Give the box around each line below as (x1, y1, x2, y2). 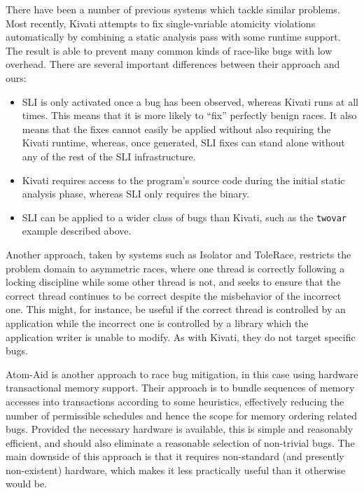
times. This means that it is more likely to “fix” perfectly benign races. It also (22, 108, 357, 123)
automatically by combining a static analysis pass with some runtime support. (6, 29, 341, 44)
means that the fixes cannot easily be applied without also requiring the (22, 121, 331, 136)
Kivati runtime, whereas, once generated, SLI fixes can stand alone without (22, 135, 345, 150)
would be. (6, 476, 48, 491)
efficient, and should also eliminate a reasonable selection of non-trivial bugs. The (6, 435, 355, 450)
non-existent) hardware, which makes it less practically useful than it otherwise (6, 462, 346, 477)
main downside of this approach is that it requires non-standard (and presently (6, 449, 344, 464)
